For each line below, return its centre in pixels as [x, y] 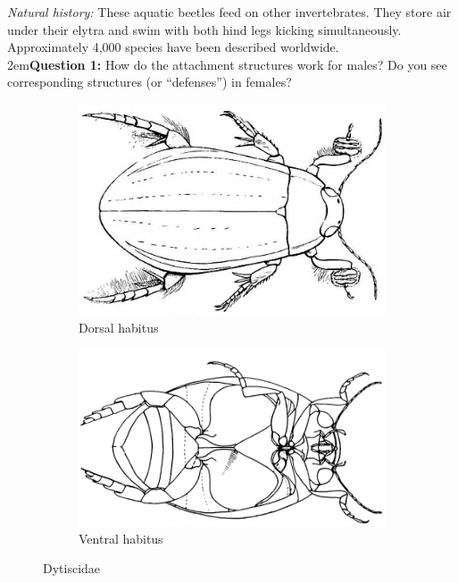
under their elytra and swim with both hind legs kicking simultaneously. [204, 29]
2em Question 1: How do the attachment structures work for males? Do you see [227, 64]
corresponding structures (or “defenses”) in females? [150, 82]
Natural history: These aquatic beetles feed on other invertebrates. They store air [229, 12]
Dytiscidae [72, 568]
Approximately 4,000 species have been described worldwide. [173, 47]
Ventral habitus [121, 538]
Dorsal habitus [119, 328]
